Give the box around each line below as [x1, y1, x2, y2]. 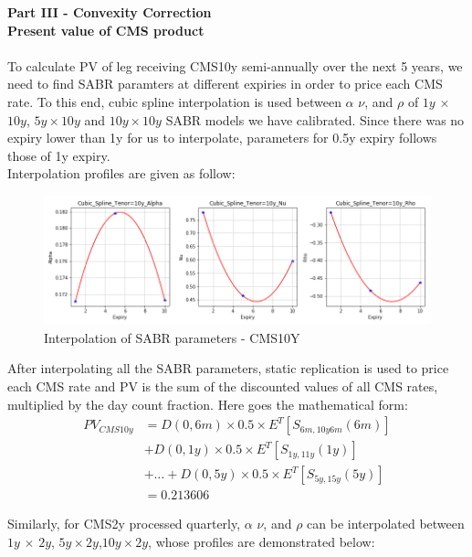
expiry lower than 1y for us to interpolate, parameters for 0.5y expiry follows [7, 128, 437, 147]
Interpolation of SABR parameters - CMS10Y [44, 327, 300, 347]
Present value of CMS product [7, 20, 205, 39]
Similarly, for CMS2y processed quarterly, [7, 514, 241, 533]
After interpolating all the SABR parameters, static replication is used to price [7, 359, 449, 378]
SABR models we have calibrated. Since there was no [165, 110, 465, 129]
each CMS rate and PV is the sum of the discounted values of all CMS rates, [7, 377, 438, 396]
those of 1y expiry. [7, 145, 110, 165]
